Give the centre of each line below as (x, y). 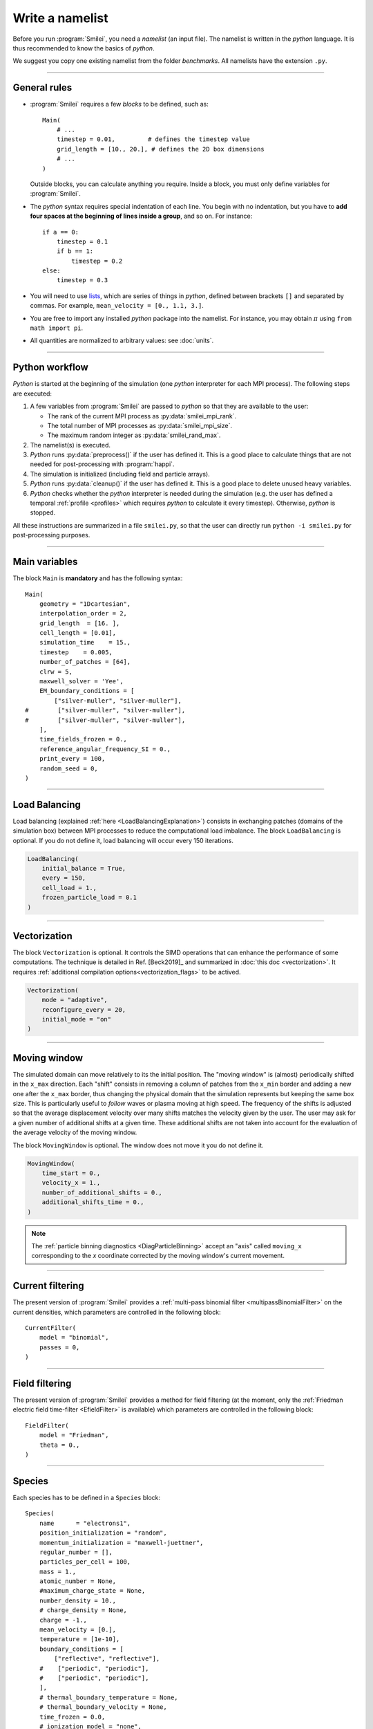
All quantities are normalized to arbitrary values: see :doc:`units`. (122, 341)
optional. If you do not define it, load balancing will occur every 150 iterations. (123, 840)
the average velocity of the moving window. (75, 1132)
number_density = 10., (78, 1600)
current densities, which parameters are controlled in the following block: (117, 1312)
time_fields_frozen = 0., (83, 739)
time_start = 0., (71, 1173)
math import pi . (57, 328)
